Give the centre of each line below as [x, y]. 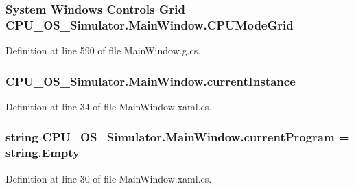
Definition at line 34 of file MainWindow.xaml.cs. [109, 106]
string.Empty [43, 153]
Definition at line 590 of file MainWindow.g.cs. [103, 50]
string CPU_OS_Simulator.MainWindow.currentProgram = [177, 137]
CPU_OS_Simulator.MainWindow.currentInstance [151, 81]
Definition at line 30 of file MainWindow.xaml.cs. [109, 178]
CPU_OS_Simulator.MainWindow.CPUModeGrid [150, 24]
